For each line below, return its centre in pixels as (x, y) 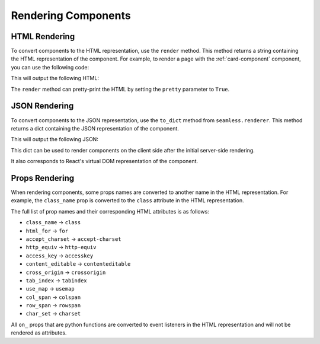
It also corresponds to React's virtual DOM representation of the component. (105, 161)
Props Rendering (43, 178)
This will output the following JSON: (55, 139)
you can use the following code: (50, 67)
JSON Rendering (42, 106)
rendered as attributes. (39, 333)
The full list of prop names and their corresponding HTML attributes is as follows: (110, 211)
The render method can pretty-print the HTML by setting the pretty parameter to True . (120, 89)
